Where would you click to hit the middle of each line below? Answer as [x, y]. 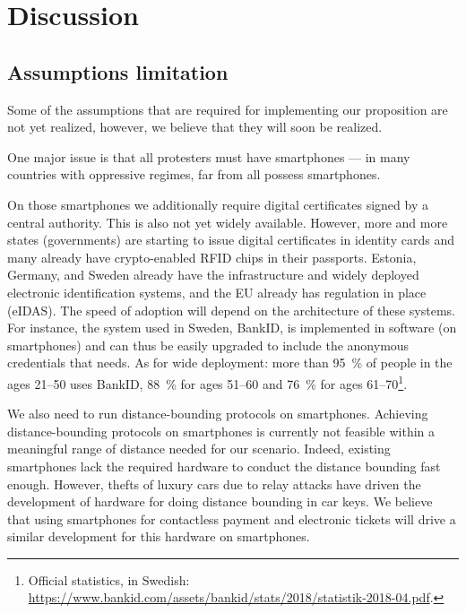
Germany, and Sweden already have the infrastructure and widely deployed [213, 275]
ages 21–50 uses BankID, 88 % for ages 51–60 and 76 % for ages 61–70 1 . [207, 382]
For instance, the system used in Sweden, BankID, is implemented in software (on [232, 328]
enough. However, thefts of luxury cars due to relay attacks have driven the [214, 483]
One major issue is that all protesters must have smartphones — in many [209, 156]
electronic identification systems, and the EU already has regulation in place [217, 292]
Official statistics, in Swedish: [109, 579]
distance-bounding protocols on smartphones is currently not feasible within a [221, 431]
